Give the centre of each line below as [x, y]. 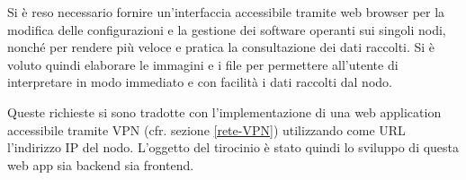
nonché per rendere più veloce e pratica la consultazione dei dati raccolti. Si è [221, 47]
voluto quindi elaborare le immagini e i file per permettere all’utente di [203, 64]
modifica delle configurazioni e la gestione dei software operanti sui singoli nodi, [227, 29]
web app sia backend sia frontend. [101, 164]
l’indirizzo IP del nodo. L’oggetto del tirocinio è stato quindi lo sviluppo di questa [233, 147]
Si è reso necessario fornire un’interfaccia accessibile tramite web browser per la [226, 12]
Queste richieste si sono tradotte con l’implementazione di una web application [224, 111]
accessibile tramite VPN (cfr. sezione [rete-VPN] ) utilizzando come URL [206, 129]
